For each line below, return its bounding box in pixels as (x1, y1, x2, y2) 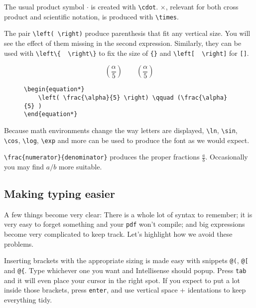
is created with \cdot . (91, 1, 158, 11)
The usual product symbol (4, 1, 85, 11)
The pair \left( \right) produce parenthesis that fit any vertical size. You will (4, 28, 251, 38)
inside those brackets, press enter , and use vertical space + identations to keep (4, 285, 246, 295)
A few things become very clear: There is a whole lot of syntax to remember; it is (4, 209, 253, 219)
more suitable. (58, 161, 102, 171)
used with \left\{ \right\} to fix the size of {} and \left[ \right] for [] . (4, 47, 249, 58)
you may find (4, 161, 44, 171)
